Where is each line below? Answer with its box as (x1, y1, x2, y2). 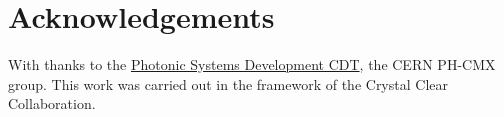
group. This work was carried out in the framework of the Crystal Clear (8, 73, 448, 94)
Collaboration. (8, 93, 96, 114)
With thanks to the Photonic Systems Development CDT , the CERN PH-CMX (8, 54, 496, 75)
